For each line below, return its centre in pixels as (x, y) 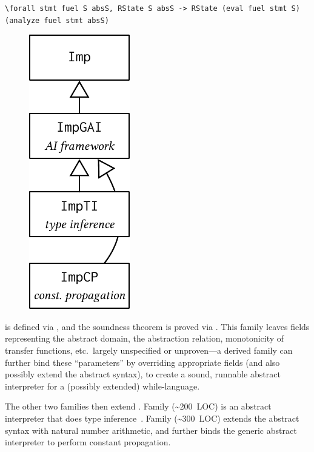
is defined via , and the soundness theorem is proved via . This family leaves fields (157, 326)
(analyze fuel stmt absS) (57, 20)
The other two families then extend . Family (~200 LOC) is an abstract (138, 406)
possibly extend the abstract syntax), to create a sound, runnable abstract (143, 374)
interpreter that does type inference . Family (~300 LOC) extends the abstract (152, 418)
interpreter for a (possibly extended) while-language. (102, 386)
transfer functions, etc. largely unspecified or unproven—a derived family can (149, 350)
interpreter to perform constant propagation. (88, 442)
